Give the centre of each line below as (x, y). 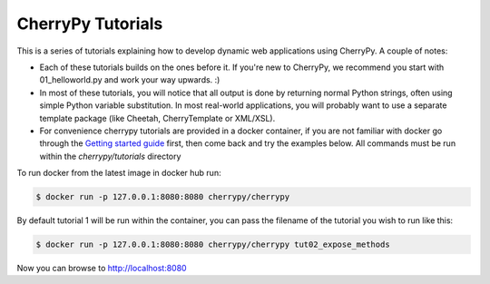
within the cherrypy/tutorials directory (110, 156)
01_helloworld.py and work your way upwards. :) (130, 80)
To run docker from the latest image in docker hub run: (119, 173)
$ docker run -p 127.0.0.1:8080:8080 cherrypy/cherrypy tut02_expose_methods (213, 245)
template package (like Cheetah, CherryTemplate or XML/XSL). (157, 118)
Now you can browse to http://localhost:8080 (102, 268)
